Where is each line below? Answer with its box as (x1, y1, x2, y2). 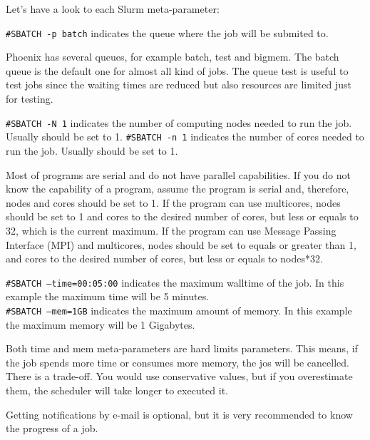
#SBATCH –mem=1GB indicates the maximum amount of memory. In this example (6, 302, 352, 317)
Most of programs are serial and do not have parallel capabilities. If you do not (6, 167, 351, 182)
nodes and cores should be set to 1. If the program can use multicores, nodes (6, 195, 341, 210)
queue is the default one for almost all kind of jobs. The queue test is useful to (6, 63, 349, 78)
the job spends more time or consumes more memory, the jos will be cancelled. (6, 354, 349, 369)
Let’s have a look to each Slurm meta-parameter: (6, 1, 220, 16)
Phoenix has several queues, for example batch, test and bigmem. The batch (6, 49, 339, 64)
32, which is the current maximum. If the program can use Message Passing (6, 222, 336, 237)
